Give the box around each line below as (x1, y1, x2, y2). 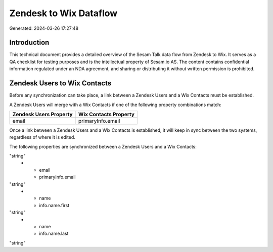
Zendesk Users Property (12, 111, 73, 118)
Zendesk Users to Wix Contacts (9, 79, 112, 88)
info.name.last (39, 230, 69, 237)
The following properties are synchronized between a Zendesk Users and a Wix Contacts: (9, 143, 197, 149)
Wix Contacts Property (78, 111, 135, 118)
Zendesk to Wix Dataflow (9, 8, 118, 19)
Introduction (9, 38, 50, 47)
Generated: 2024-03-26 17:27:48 (9, 25, 79, 31)
